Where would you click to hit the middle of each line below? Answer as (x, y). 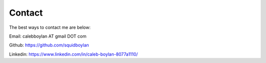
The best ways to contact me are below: (50, 27)
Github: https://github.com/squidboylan (49, 45)
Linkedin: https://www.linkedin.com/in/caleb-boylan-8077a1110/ (73, 54)
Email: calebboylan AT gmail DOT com (48, 36)
